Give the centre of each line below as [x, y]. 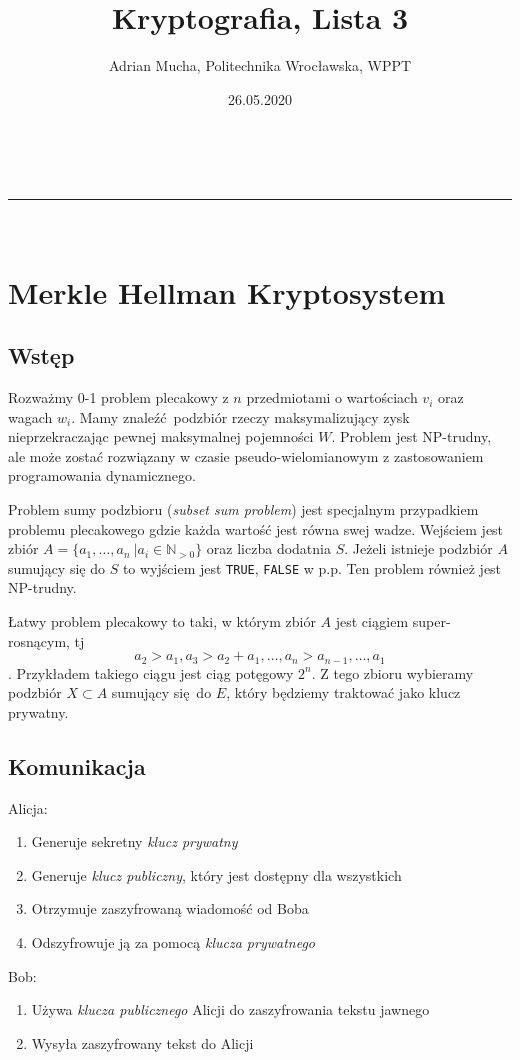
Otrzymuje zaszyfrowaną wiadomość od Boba [170, 908]
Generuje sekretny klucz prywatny [134, 841]
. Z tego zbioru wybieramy [392, 672]
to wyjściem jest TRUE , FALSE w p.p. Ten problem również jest [312, 567]
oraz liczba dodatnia [268, 548]
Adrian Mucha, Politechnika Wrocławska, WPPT [260, 65]
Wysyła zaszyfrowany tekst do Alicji [142, 1042]
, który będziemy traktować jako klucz [343, 692]
